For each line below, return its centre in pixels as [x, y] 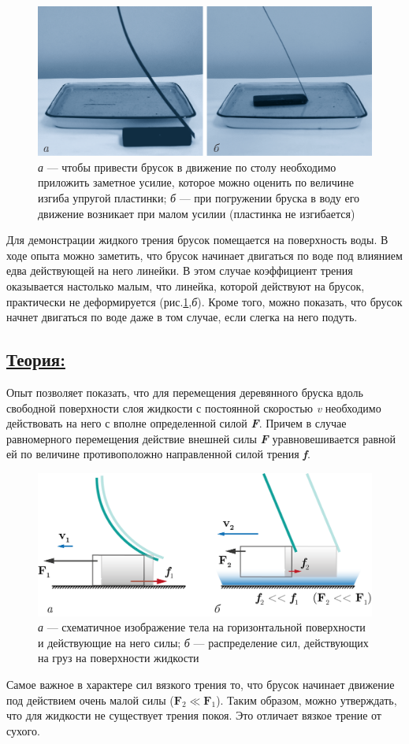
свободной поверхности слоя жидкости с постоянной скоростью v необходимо [194, 407]
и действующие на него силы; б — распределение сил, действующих [203, 642]
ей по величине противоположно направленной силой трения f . [158, 454]
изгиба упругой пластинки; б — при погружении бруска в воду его [199, 198]
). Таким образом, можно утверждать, [307, 700]
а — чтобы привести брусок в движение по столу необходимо [187, 167]
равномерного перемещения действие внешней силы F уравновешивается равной [201, 438]
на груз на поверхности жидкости [119, 658]
